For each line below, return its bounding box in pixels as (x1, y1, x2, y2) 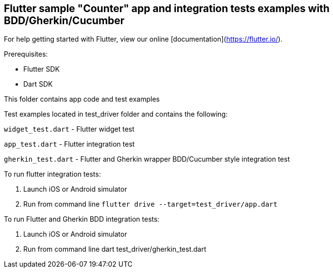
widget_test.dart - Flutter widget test (4, 125, 134, 134)
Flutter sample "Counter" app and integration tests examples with (4, 2, 330, 15)
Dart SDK (23, 80, 53, 89)
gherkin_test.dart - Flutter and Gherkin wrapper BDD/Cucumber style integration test (4, 155, 290, 164)
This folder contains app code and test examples (4, 95, 160, 104)
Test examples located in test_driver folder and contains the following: (4, 110, 228, 119)
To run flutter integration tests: (4, 170, 101, 179)
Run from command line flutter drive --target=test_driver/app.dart (23, 200, 278, 209)
